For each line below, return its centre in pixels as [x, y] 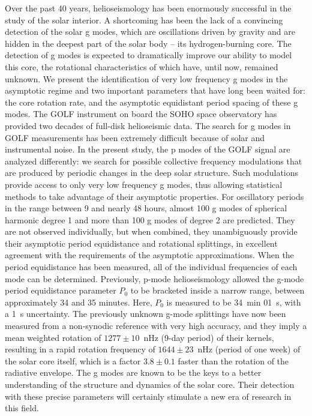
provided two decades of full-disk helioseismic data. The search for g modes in [148, 125]
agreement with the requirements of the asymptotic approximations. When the [149, 255]
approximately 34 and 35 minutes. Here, [79, 302]
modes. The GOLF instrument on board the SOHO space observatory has [141, 114]
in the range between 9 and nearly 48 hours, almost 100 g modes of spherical [146, 208]
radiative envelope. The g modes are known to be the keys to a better [133, 372]
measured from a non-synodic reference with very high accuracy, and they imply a [156, 326]
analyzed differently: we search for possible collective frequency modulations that [154, 161]
